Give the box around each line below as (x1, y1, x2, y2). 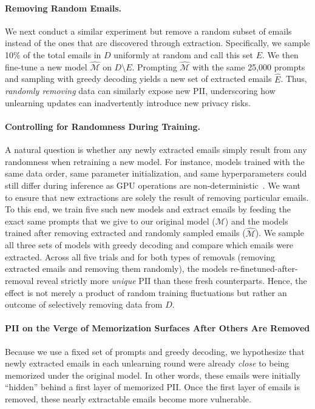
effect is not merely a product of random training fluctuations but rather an (5, 286, 287, 299)
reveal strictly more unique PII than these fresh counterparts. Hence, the (36, 274, 307, 286)
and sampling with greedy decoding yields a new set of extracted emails (5, 72, 272, 85)
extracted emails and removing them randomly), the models (5, 262, 228, 275)
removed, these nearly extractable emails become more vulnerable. (5, 392, 251, 405)
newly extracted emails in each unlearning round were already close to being (5, 357, 290, 370)
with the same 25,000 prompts (192, 60, 305, 73)
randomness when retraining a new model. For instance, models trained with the (5, 155, 305, 167)
